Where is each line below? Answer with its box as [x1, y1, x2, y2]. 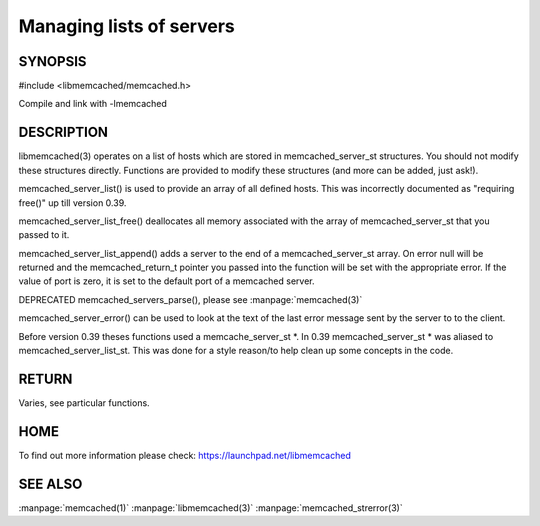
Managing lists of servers [18, 15, 235, 37]
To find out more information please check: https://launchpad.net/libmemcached [18, 449, 352, 461]
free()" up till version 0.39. [18, 196, 127, 209]
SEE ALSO [18, 475, 83, 492]
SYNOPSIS [18, 53, 87, 70]
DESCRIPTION [18, 124, 109, 141]
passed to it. [18, 229, 70, 241]
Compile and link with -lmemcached [18, 98, 167, 110]
